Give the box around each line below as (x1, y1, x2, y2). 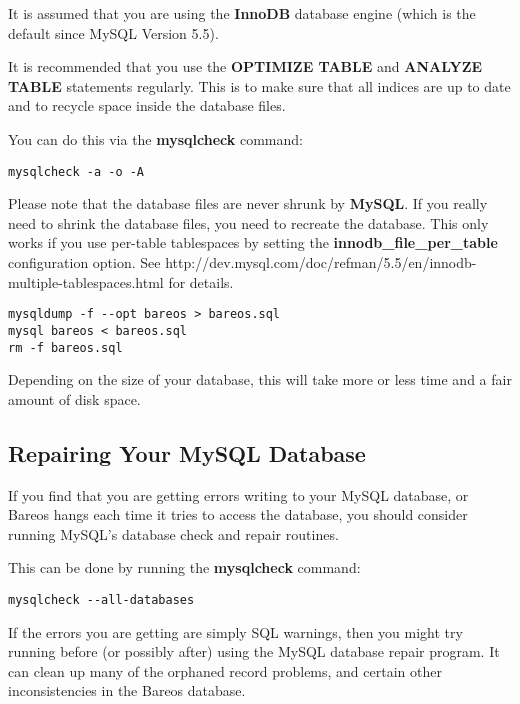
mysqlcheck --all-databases (8, 592, 195, 607)
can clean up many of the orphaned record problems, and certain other (8, 660, 442, 681)
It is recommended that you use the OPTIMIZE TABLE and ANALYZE (8, 56, 483, 77)
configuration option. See (8, 252, 161, 272)
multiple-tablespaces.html (8, 271, 164, 292)
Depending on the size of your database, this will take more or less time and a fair (8, 369, 512, 390)
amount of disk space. (8, 388, 141, 409)
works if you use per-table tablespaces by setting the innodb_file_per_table (8, 232, 498, 253)
